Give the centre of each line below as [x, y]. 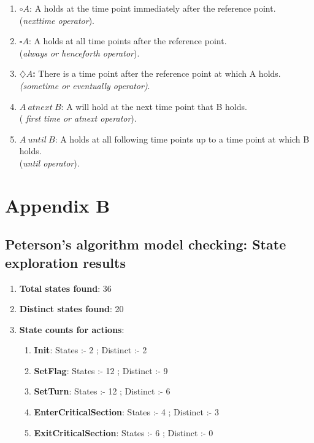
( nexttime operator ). [57, 20]
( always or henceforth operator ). [79, 53]
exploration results [65, 262]
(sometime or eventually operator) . [85, 85]
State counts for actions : [72, 329]
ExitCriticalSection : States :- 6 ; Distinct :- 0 [124, 432]
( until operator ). [49, 163]
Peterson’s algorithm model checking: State [146, 244]
